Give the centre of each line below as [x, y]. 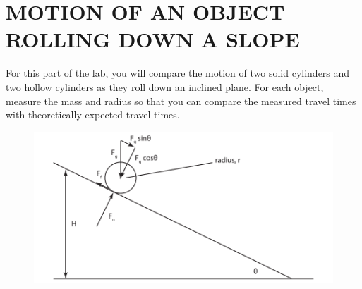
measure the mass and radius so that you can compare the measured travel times [181, 100]
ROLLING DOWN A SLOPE [153, 39]
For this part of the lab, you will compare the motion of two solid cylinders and [178, 73]
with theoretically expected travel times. [93, 115]
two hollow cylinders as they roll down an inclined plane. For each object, [165, 86]
